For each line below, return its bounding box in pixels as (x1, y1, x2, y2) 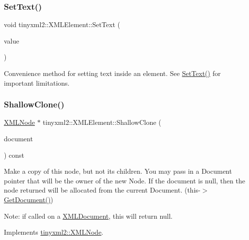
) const (4, 150, 25, 160)
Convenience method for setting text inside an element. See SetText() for (4, 68, 221, 78)
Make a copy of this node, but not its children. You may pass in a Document (4, 166, 232, 176)
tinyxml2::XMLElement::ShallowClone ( (43, 117, 161, 127)
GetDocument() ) (4, 194, 53, 204)
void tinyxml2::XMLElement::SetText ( (4, 19, 120, 30)
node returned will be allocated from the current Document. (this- (4, 185, 201, 195)
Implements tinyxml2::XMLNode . (4, 227, 104, 237)
